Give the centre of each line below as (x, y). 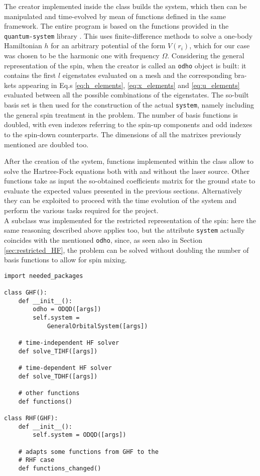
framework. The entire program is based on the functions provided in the (116, 26)
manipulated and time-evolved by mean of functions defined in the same (115, 16)
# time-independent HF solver (69, 343)
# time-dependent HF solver (65, 368)
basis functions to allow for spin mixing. (66, 260)
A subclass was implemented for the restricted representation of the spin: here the (130, 220)
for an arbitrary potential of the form (108, 45)
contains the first (30, 75)
